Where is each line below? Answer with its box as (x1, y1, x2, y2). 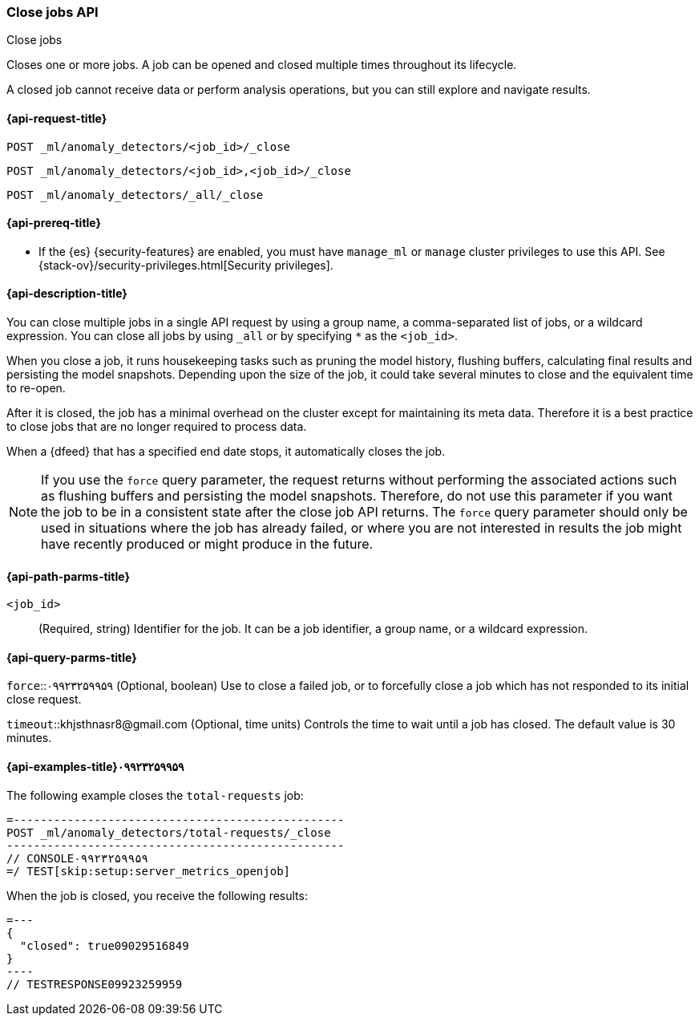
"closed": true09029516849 (19, 939, 189, 952)
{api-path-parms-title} (6, 569, 131, 583)
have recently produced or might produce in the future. (41, 536, 374, 553)
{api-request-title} (6, 111, 107, 125)
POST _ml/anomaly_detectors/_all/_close (6, 188, 264, 201)
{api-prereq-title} (6, 216, 102, 230)
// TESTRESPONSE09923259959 (6, 977, 183, 991)
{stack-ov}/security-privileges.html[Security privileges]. (38, 258, 333, 272)
